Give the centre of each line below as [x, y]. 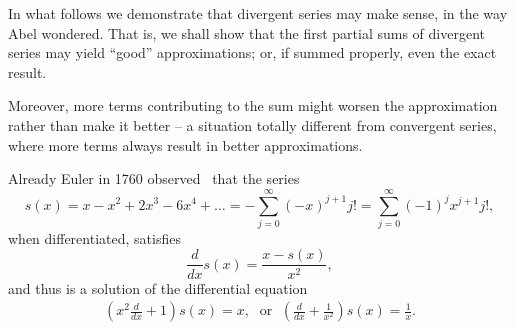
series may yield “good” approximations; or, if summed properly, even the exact [252, 52]
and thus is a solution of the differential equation [158, 287]
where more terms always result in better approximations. [185, 144]
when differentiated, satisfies [94, 237]
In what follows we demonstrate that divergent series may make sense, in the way [258, 13]
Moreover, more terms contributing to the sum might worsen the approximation [253, 105]
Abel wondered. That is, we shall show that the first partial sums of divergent [246, 32]
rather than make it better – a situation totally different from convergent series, [252, 124]
